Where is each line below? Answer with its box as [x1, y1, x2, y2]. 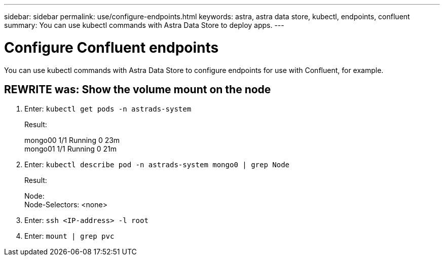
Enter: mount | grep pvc [24, 232, 115, 241]
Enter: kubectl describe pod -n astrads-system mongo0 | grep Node [24, 160, 289, 169]
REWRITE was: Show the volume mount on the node [4, 83, 271, 96]
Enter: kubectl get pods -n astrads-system [24, 104, 192, 114]
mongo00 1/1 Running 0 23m [24, 136, 120, 145]
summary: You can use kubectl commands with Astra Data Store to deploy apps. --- [4, 21, 284, 29]
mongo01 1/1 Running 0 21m [24, 144, 117, 154]
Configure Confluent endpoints [4, 39, 219, 56]
